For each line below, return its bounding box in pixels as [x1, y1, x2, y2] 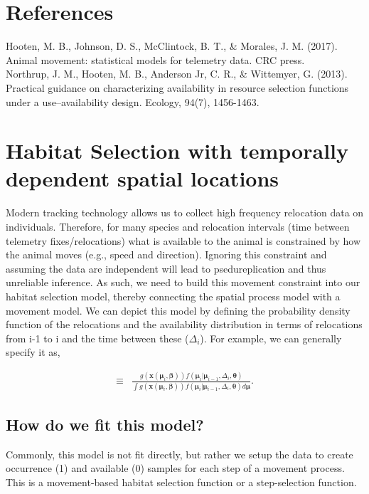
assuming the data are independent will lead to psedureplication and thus [6, 261, 326, 275]
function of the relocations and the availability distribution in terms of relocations [6, 317, 363, 332]
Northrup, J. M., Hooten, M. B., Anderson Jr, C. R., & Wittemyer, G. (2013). [6, 66, 348, 81]
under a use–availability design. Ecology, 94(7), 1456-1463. [6, 94, 260, 109]
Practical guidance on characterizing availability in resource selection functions [6, 80, 349, 95]
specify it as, [6, 345, 60, 359]
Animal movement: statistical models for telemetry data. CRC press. [6, 52, 305, 67]
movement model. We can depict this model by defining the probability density [6, 303, 351, 317]
